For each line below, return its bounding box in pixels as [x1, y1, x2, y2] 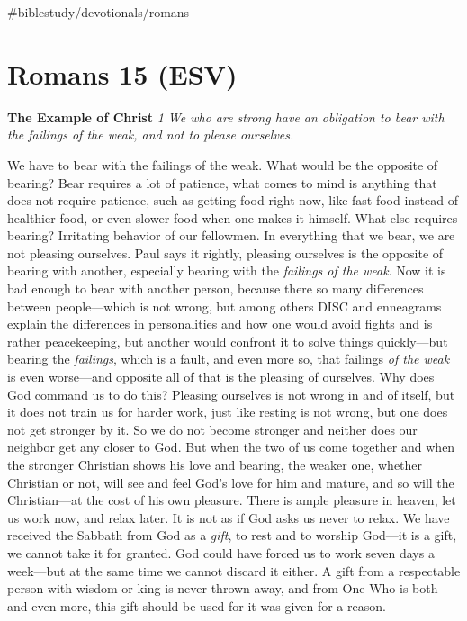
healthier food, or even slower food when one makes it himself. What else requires [7, 208, 458, 227]
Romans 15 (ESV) [7, 55, 238, 92]
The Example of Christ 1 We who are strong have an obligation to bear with [7, 107, 445, 126]
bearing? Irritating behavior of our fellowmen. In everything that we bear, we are [7, 226, 455, 245]
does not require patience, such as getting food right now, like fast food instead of [7, 191, 459, 210]
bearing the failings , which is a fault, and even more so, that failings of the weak [7, 349, 450, 368]
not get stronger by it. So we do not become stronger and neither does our [7, 419, 418, 438]
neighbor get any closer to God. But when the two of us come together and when [7, 437, 455, 456]
